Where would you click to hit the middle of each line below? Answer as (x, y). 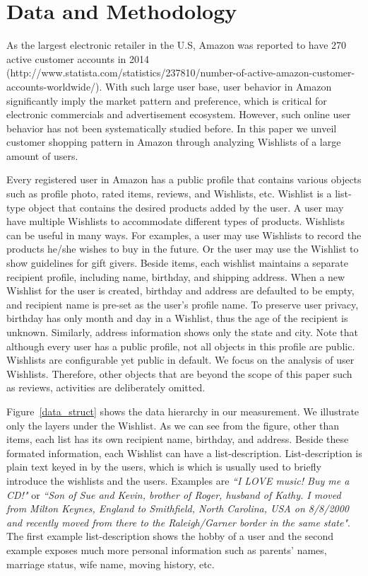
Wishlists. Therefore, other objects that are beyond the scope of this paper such (179, 373)
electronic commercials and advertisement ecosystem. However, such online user (179, 114)
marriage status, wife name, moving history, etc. (111, 564)
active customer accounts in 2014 (78, 58)
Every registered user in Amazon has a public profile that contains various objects (184, 179)
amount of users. (42, 155)
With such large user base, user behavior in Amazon (219, 86)
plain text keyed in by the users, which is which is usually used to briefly (164, 467)
